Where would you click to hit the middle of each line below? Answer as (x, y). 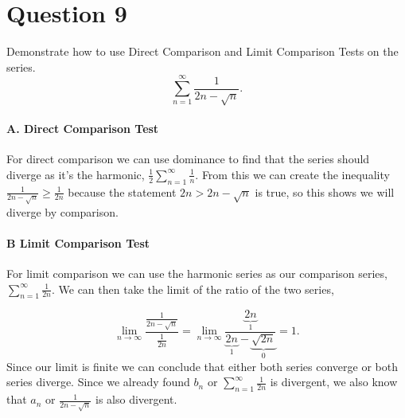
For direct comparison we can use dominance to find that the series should (188, 159)
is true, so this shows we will (325, 191)
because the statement (122, 191)
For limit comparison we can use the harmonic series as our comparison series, (197, 273)
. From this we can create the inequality (292, 174)
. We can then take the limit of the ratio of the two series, (193, 289)
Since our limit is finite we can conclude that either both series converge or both (202, 366)
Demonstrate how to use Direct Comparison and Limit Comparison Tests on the (202, 51)
